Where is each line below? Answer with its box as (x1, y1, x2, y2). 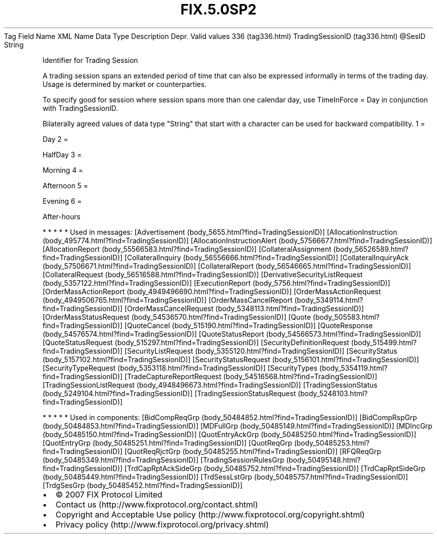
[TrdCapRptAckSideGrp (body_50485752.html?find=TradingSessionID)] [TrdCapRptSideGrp (124, 464, 426, 473)
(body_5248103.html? (297, 389, 368, 398)
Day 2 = (42, 134, 68, 143)
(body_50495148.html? (286, 455, 361, 464)
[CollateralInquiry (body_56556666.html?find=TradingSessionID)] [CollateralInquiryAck (124, 253, 409, 262)
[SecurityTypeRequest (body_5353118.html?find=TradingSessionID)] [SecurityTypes (42, 363, 318, 372)
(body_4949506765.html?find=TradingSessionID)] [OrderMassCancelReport (42, 295, 293, 304)
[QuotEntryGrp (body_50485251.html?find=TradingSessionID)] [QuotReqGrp (42, 438, 292, 447)
